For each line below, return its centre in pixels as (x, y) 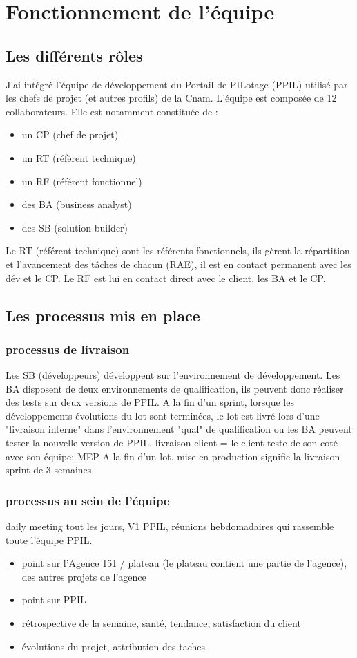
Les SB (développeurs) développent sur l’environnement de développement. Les (173, 375)
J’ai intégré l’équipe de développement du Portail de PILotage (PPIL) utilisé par (177, 84)
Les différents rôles (74, 55)
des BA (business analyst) (77, 204)
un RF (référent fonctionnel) (82, 181)
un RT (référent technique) (79, 157)
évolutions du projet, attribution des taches (113, 646)
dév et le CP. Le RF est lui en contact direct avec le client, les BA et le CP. (166, 278)
